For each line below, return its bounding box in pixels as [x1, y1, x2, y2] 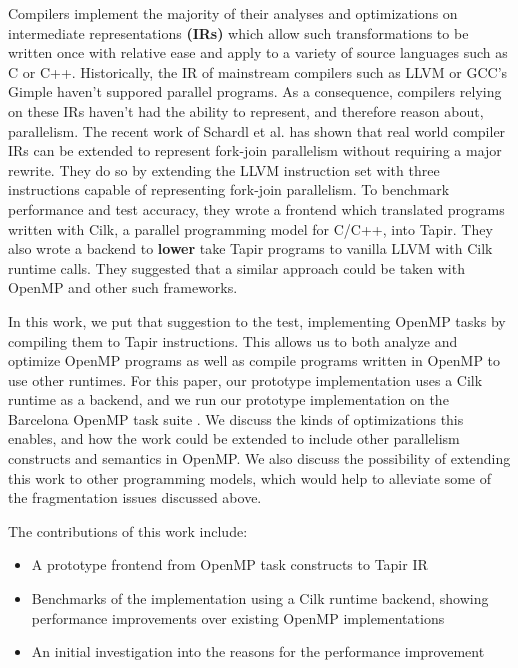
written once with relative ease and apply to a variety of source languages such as [8, 42, 508, 63]
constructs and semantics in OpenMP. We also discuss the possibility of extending [8, 448, 511, 469]
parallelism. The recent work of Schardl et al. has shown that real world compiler [8, 120, 506, 141]
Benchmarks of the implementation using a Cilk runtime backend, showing [31, 588, 489, 609]
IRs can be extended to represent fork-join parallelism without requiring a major [8, 140, 502, 161]
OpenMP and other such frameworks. [8, 277, 238, 298]
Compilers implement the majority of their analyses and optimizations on [8, 3, 458, 23]
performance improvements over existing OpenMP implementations [31, 607, 445, 628]
